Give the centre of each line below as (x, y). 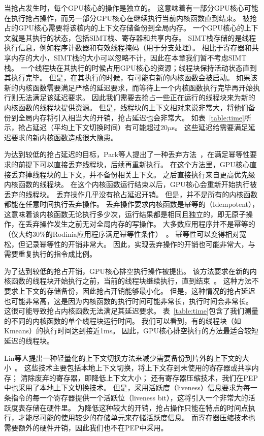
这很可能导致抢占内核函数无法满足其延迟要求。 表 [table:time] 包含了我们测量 (131, 311)
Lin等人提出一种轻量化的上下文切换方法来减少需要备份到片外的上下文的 (123, 357)
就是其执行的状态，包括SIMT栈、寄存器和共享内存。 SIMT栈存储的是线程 (134, 37)
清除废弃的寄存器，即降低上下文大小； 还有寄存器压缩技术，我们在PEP (139, 377)
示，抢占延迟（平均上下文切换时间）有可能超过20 (86, 127)
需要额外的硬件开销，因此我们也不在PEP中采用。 (86, 427)
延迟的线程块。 (29, 340)
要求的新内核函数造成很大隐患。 (64, 137)
